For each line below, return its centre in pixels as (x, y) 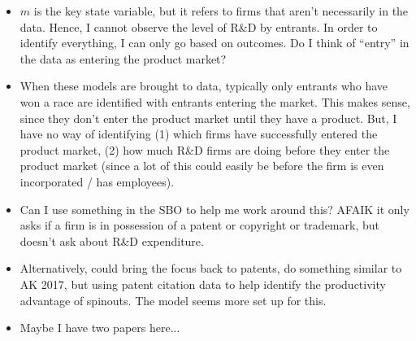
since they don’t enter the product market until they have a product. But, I (208, 118)
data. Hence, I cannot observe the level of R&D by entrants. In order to (199, 26)
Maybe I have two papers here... (100, 328)
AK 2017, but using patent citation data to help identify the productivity (203, 284)
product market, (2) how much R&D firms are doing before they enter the (205, 149)
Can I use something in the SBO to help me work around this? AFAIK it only (214, 209)
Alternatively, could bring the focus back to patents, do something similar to (211, 268)
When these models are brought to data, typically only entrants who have (204, 86)
